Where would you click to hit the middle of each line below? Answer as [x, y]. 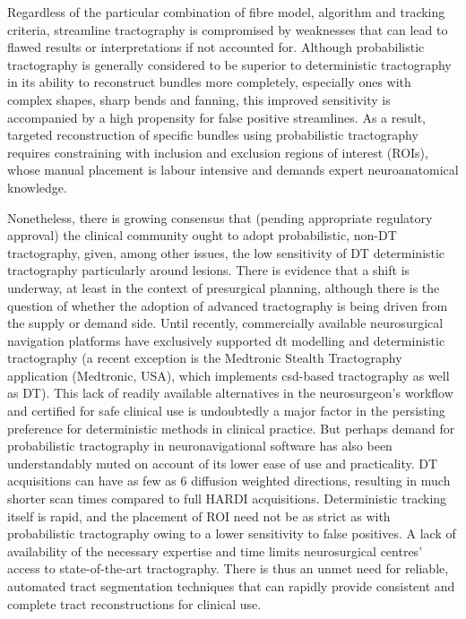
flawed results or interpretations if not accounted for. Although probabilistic [216, 47]
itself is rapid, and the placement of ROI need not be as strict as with [199, 516]
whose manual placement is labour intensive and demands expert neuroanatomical [233, 170]
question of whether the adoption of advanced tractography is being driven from [228, 305]
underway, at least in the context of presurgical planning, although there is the [224, 287]
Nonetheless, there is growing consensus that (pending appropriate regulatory [220, 217]
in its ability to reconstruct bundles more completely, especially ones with [209, 82]
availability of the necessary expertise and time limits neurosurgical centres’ [215, 550]
